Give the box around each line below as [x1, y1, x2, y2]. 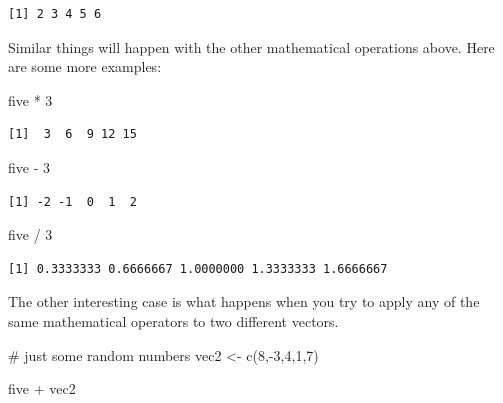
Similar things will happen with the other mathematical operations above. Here [8, 36, 495, 57]
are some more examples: [8, 56, 162, 77]
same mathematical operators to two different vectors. [8, 310, 339, 331]
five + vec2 [8, 378, 76, 399]
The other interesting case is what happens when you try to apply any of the [8, 291, 480, 312]
